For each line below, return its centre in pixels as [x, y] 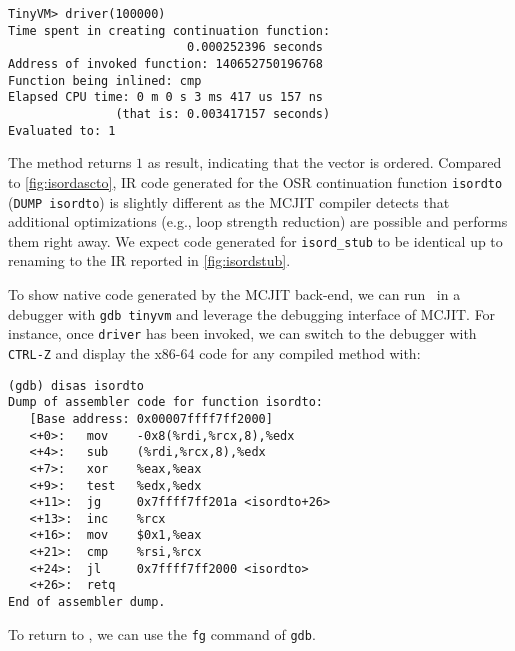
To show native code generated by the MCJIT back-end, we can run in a [234, 294]
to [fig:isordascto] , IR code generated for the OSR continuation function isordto [255, 181]
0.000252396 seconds [255, 47]
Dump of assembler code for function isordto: [165, 402]
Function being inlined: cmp [105, 80]
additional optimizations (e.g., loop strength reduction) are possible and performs [258, 221]
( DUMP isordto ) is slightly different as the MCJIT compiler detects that [229, 201]
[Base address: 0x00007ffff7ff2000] [151, 418]
